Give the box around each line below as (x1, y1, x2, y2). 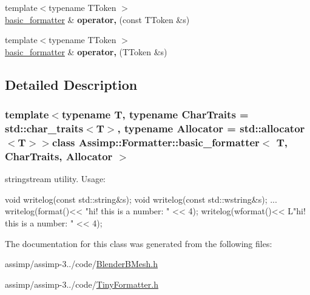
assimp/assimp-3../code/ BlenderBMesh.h (5, 257, 158, 270)
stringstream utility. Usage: (5, 172, 106, 185)
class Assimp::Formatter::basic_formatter (52, 134, 260, 149)
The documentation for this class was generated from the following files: (5, 237, 272, 249)
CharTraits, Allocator (5, 148, 113, 163)
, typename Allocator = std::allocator (117, 121, 305, 135)
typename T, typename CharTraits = (61, 107, 249, 122)
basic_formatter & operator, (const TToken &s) (5, 13, 190, 25)
